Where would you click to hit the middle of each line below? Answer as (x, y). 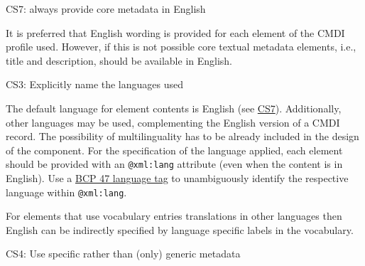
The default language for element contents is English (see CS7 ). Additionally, (174, 108)
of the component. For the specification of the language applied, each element (174, 150)
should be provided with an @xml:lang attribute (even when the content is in (174, 164)
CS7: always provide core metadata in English (106, 9)
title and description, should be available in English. (119, 60)
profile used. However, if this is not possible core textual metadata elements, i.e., (181, 47)
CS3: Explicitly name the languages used (95, 84)
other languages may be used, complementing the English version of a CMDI (173, 122)
